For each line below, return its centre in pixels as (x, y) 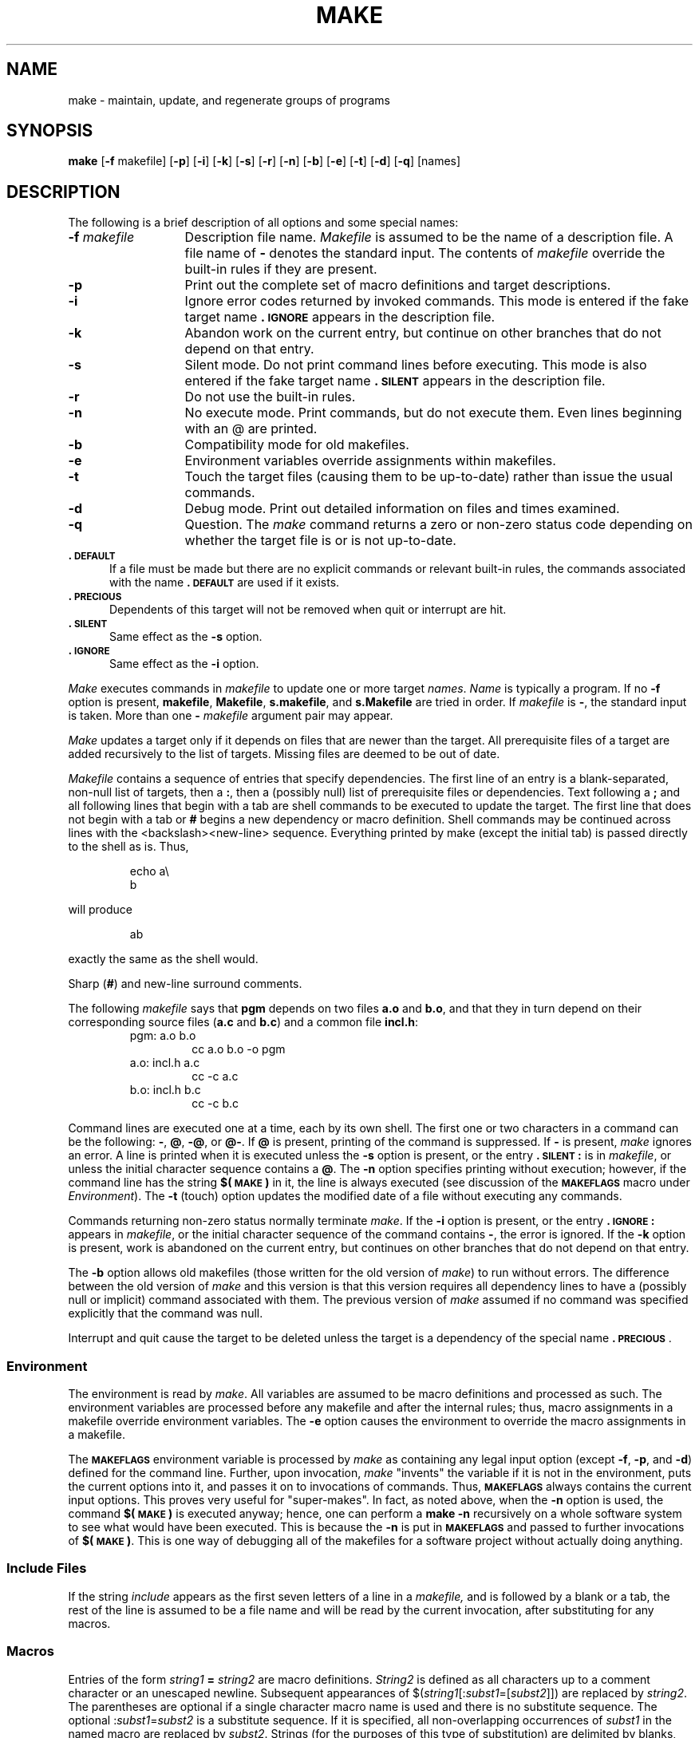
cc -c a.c (215, 1076)
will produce (100, 910)
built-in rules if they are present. (281, 269)
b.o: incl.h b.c (165, 1090)
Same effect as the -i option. (184, 664)
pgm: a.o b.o (163, 1036)
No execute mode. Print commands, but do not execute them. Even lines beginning (433, 413)
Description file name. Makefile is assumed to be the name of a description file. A (429, 237)
